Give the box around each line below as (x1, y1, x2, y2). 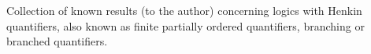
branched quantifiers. (6, 33, 108, 49)
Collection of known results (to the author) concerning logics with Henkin (6, 2, 362, 18)
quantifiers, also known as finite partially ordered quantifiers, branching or (6, 17, 365, 34)
